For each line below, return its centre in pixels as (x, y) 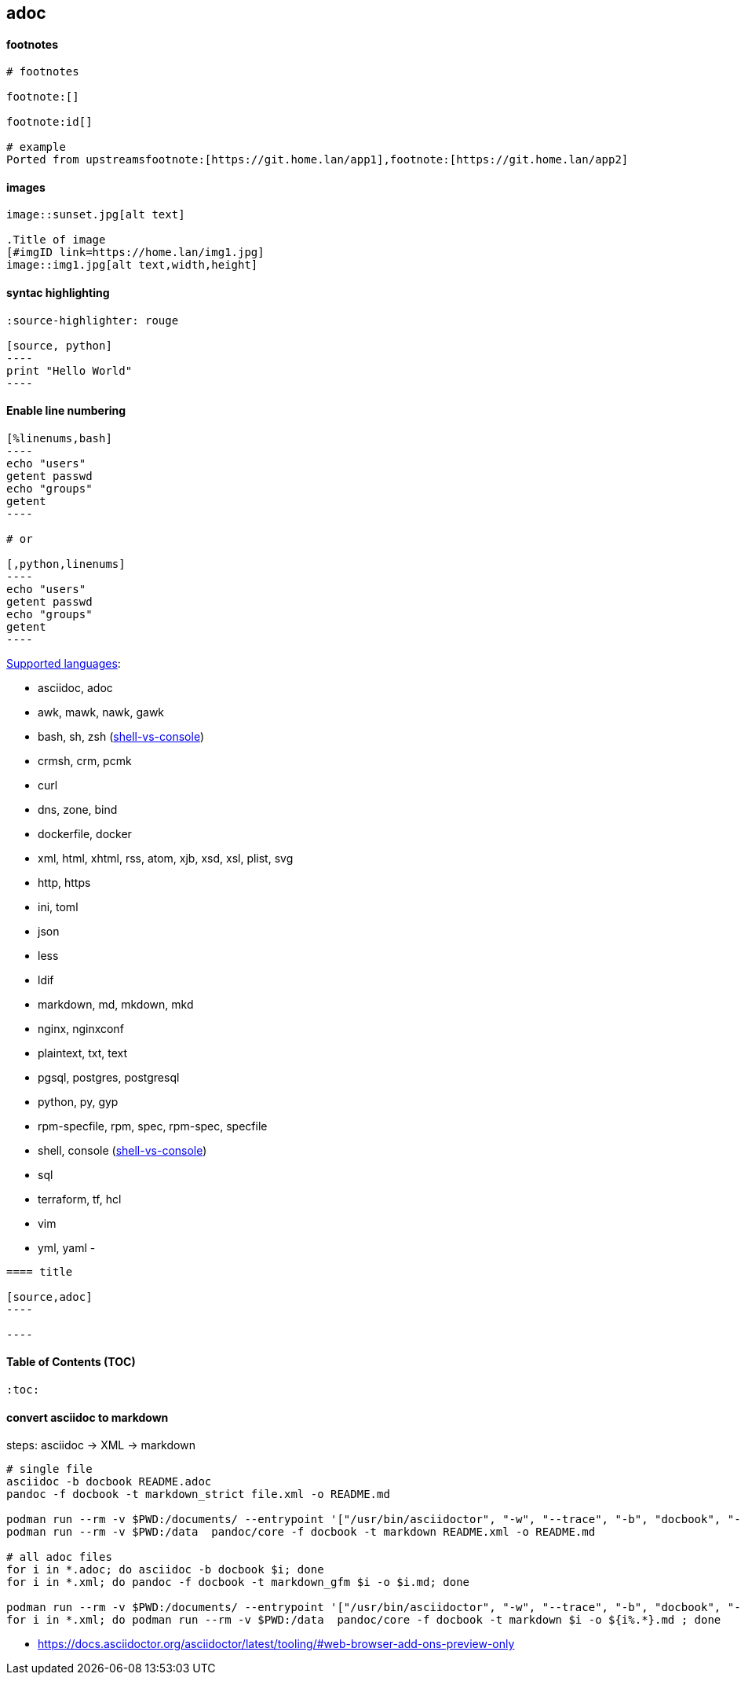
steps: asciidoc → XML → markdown (101, 1445)
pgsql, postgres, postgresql (109, 1077)
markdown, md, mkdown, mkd (116, 1004)
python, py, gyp (78, 1101)
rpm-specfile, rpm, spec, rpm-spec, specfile (153, 1126)
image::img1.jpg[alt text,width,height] (132, 265)
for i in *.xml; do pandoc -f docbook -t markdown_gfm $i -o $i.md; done (238, 1582)
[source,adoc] (49, 1296)
